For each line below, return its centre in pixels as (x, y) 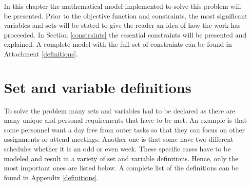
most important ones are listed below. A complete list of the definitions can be (121, 168)
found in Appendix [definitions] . (51, 177)
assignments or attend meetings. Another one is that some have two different (119, 139)
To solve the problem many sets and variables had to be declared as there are (120, 110)
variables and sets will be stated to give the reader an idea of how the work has (122, 25)
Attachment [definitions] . (41, 53)
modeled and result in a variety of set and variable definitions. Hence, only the (121, 158)
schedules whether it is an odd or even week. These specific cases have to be (117, 149)
